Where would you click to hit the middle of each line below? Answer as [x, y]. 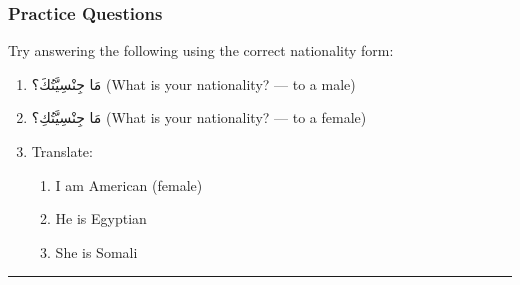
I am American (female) [129, 184]
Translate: [62, 151]
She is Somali [96, 251]
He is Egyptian [101, 218]
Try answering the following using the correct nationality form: [201, 50]
